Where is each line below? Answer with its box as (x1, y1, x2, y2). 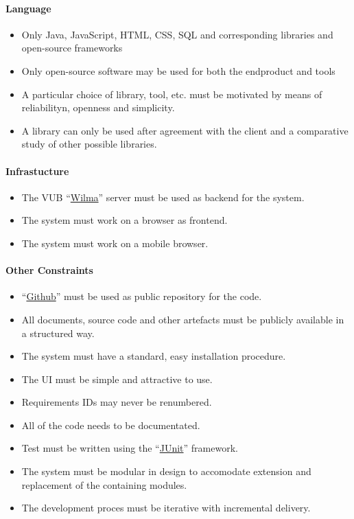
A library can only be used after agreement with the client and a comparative (21, 123, 349, 137)
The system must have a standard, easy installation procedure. (21, 349, 286, 363)
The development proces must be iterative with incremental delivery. (21, 500, 311, 515)
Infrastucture (5, 163, 69, 178)
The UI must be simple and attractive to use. (21, 371, 213, 386)
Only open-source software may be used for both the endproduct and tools (21, 63, 335, 78)
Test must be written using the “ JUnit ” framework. (21, 441, 238, 455)
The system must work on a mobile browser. (21, 235, 209, 250)
